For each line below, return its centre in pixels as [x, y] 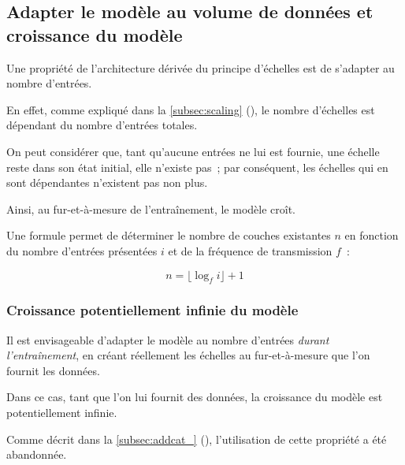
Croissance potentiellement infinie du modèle [152, 310]
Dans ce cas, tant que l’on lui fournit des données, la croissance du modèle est [195, 397]
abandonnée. [37, 454]
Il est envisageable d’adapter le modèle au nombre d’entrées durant [168, 339]
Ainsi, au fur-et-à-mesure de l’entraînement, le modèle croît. [151, 208]
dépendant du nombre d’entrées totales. [102, 125]
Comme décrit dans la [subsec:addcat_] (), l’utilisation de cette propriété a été [197, 439]
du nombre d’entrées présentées [82, 250]
